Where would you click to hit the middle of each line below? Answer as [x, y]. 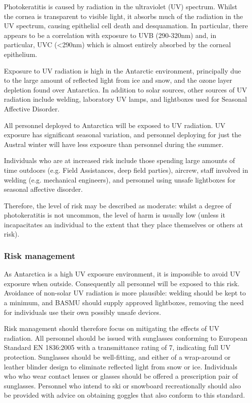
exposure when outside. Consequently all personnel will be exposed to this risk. [122, 283]
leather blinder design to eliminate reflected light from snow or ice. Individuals [121, 366]
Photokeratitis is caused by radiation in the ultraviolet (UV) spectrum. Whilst [121, 6]
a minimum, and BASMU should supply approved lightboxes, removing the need [124, 302]
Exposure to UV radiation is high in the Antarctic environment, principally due [123, 70]
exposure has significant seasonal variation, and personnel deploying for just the [123, 135]
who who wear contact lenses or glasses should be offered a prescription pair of [121, 376]
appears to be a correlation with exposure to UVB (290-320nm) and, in [110, 35]
